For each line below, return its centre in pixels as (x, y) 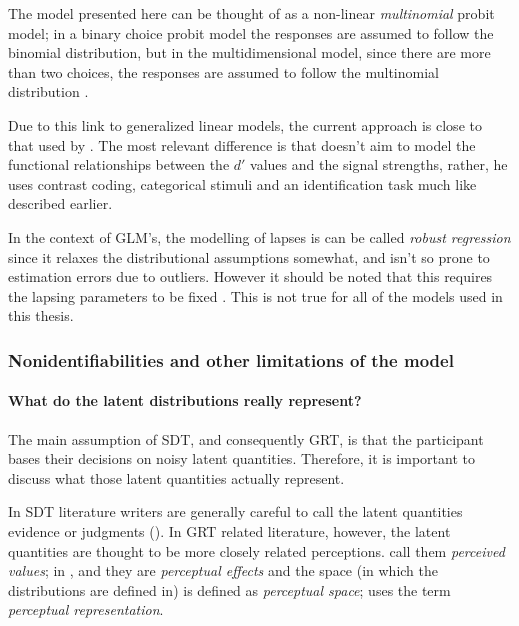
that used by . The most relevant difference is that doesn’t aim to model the (242, 144)
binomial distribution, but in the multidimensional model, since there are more (249, 52)
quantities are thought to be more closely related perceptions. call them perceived (256, 550)
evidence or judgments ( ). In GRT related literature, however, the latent (229, 530)
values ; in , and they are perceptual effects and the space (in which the (223, 570)
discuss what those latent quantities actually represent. (176, 477)
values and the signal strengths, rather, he (379, 164)
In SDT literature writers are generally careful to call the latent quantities (235, 511)
